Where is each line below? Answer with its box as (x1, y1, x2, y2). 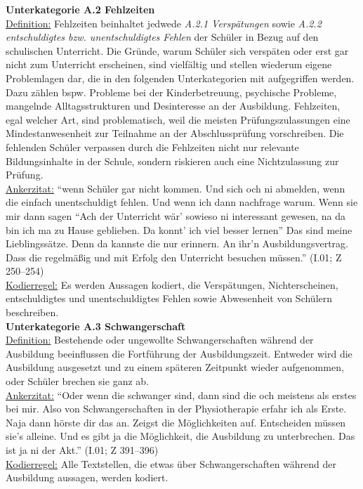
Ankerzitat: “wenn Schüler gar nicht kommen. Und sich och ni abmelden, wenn (6, 181, 345, 195)
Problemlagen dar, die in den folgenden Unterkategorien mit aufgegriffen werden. (6, 70, 355, 85)
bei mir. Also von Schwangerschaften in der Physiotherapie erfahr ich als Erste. (6, 401, 347, 416)
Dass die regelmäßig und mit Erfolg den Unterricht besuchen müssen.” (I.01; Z (6, 249, 342, 264)
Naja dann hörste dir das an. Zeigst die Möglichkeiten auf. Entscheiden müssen (6, 415, 346, 429)
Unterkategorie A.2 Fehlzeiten (6, 2, 155, 16)
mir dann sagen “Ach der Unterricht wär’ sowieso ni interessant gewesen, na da (6, 208, 346, 223)
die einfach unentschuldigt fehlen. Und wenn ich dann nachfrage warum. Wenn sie (6, 195, 358, 209)
